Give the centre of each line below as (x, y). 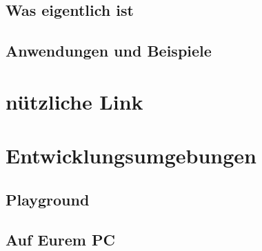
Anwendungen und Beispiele (109, 51)
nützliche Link (74, 101)
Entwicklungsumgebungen (131, 155)
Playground (48, 199)
